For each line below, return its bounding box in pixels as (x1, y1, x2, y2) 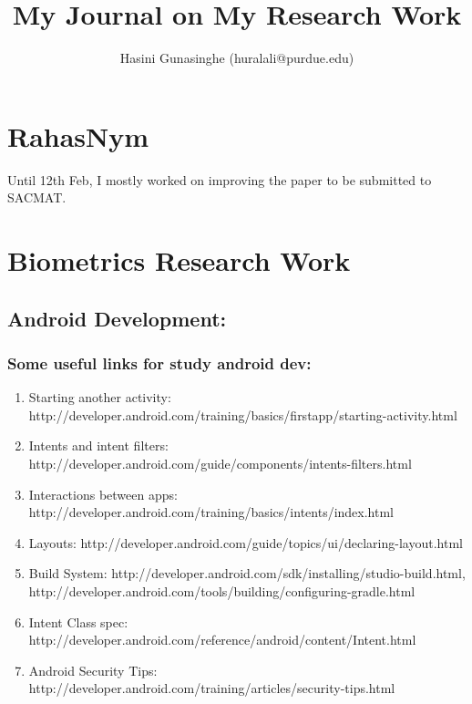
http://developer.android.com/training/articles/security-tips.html (28, 678, 395, 698)
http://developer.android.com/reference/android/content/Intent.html (28, 630, 416, 649)
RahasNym (7, 117, 149, 154)
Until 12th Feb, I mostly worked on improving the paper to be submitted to (7, 170, 432, 189)
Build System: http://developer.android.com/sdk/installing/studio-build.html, (28, 564, 466, 583)
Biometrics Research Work (7, 242, 351, 279)
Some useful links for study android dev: (7, 351, 312, 374)
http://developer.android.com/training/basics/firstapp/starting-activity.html (28, 405, 457, 424)
